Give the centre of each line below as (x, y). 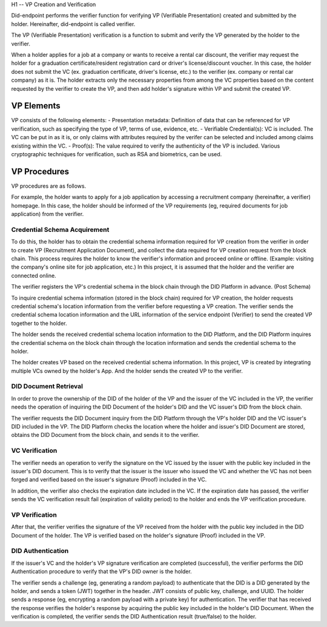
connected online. (34, 275)
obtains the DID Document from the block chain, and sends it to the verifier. (105, 435)
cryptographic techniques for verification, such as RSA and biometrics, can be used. (117, 154)
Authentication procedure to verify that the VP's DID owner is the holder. (101, 571)
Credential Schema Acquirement (60, 229)
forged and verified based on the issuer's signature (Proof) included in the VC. (109, 480)
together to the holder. (39, 323)
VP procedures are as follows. (49, 186)
